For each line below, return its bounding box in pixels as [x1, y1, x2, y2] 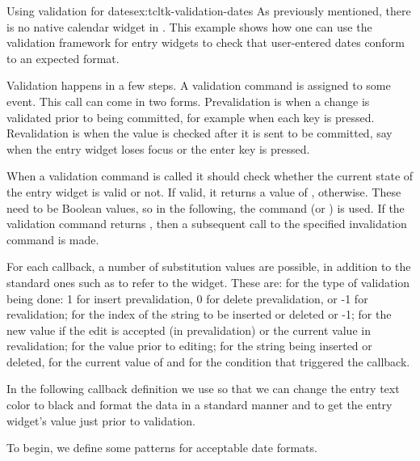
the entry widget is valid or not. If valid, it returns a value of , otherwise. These [6, 183, 401, 200]
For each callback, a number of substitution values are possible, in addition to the [6, 258, 411, 275]
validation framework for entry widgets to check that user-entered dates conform [6, 34, 405, 51]
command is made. [6, 230, 99, 247]
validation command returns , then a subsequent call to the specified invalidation [6, 215, 407, 232]
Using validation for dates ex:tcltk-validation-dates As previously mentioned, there [6, 2, 411, 19]
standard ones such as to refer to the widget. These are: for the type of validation [6, 273, 410, 290]
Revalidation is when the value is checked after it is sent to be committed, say [6, 125, 393, 142]
